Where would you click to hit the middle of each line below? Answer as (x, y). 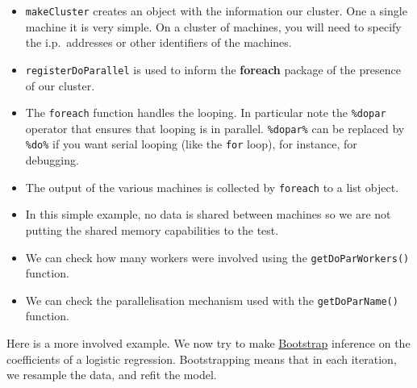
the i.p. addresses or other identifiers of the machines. (158, 42)
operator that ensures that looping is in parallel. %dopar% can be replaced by (215, 128)
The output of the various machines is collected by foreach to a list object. (212, 187)
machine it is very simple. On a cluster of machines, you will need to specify (213, 26)
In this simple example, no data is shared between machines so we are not (208, 214)
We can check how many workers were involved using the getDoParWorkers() (217, 257)
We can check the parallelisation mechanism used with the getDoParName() (212, 300)
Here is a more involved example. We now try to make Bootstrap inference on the (208, 343)
